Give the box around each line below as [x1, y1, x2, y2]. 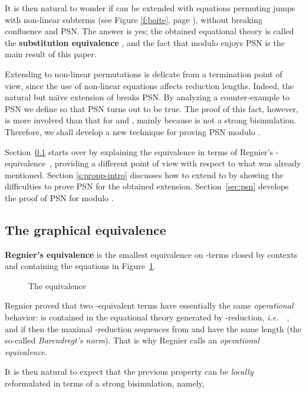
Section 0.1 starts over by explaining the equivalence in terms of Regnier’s [5, 145, 274, 158]
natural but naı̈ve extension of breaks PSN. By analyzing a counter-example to [5, 91, 290, 103]
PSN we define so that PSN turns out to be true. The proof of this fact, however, [5, 102, 298, 114]
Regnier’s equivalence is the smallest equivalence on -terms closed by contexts [5, 248, 298, 260]
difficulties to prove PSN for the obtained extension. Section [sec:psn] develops [5, 180, 289, 192]
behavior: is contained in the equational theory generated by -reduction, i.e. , [5, 311, 289, 323]
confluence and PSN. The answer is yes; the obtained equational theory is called [5, 25, 294, 37]
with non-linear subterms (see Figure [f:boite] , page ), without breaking [5, 13, 262, 25]
